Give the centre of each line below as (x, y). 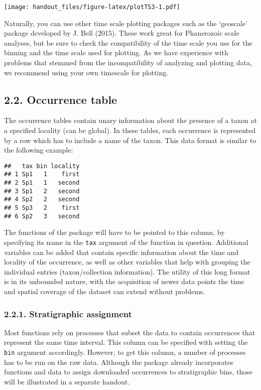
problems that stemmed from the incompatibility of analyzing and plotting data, (128, 62)
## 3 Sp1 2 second (42, 191)
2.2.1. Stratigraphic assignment (68, 313)
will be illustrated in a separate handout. (67, 381)
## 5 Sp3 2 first (42, 208)
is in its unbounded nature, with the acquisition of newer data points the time (124, 281)
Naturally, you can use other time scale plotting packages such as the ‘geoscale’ (126, 23)
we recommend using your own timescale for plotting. (86, 72)
